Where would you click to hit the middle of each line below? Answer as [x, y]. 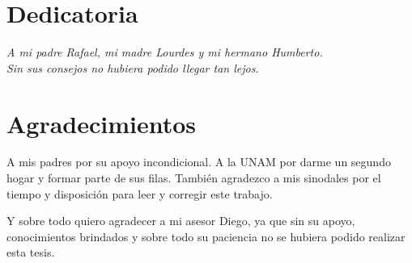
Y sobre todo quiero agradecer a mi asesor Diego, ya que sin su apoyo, [181, 221]
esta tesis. [31, 252]
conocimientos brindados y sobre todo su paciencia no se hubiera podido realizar [206, 236]
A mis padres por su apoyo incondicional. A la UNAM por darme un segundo [199, 162]
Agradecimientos [102, 123]
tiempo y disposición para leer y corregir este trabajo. [140, 193]
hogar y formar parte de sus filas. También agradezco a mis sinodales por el [194, 178]
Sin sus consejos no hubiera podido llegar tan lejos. [133, 67]
